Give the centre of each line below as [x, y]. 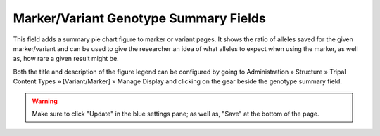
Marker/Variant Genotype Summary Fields [140, 18]
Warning [45, 101]
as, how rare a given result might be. [66, 59]
